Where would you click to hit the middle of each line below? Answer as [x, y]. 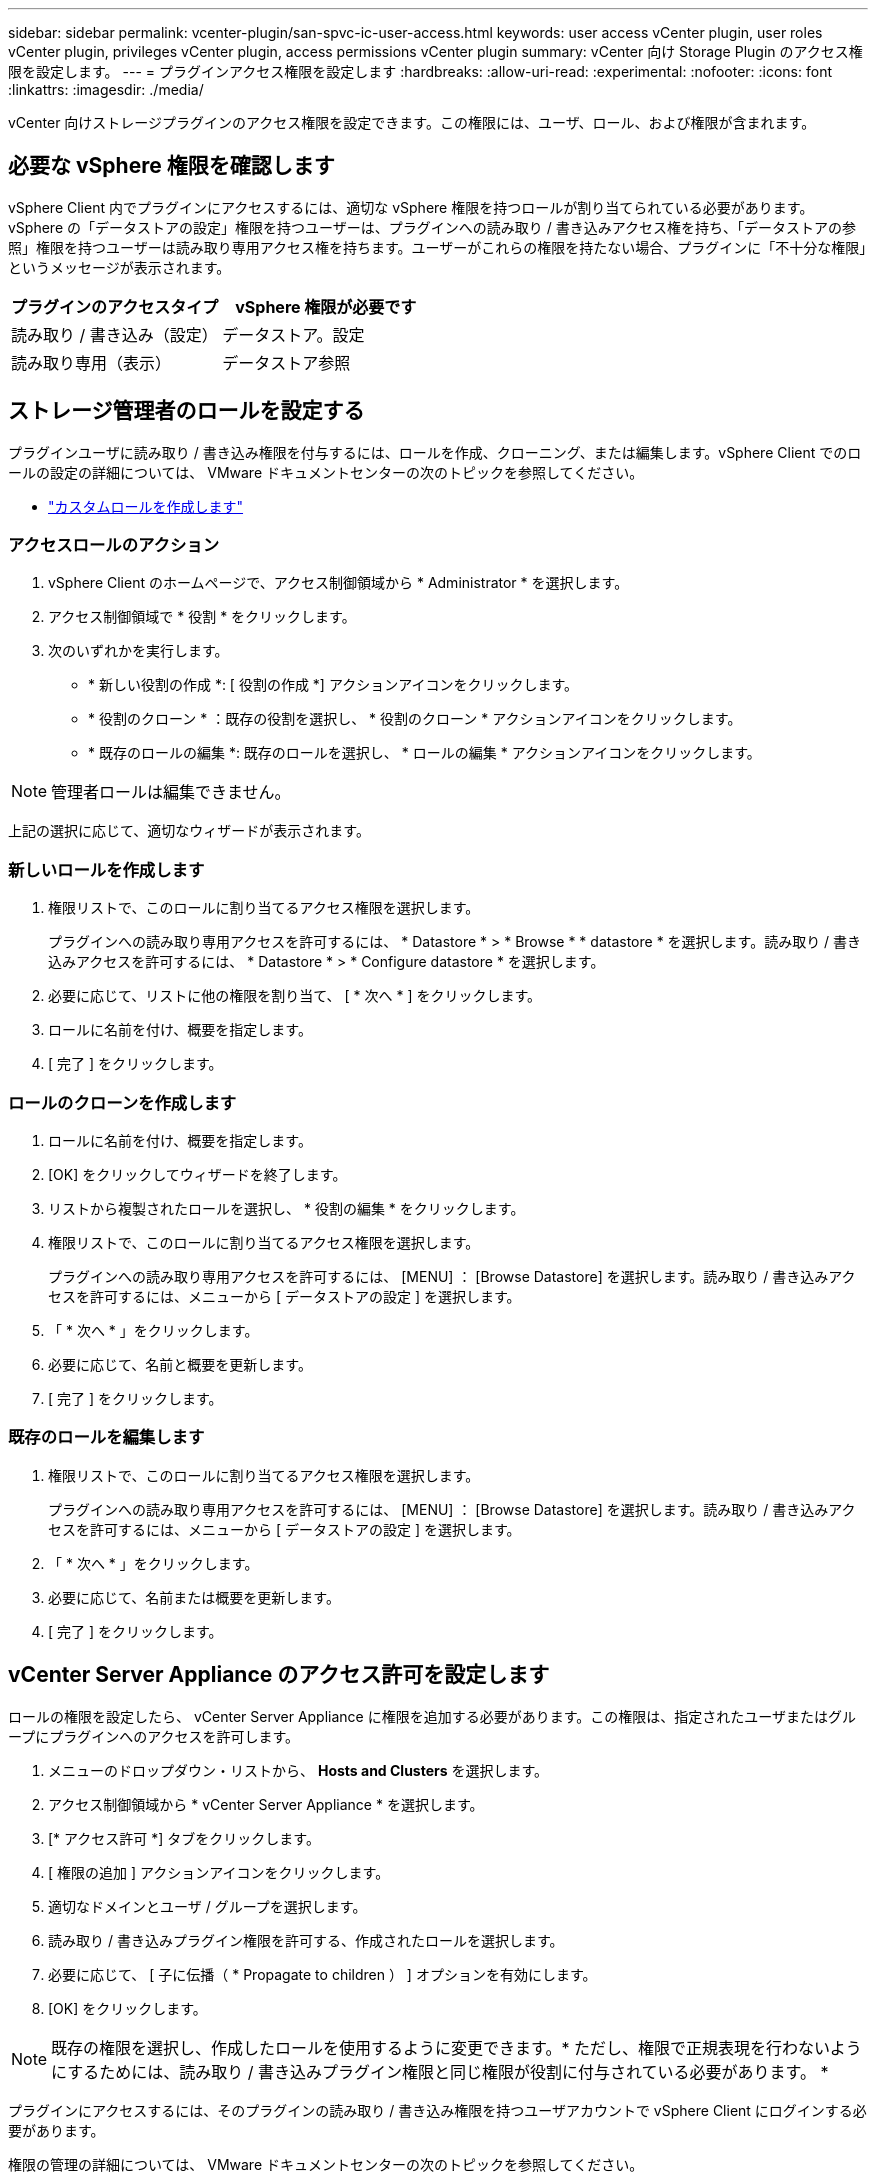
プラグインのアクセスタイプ [115, 306]
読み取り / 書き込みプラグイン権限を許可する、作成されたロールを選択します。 [306, 1940]
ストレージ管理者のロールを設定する [186, 411]
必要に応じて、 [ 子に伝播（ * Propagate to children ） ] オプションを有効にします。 [322, 1974]
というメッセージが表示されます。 [119, 267]
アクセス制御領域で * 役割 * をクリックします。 [202, 617]
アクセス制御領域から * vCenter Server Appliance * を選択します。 [266, 1804]
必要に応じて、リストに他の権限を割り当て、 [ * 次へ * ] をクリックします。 [295, 996]
